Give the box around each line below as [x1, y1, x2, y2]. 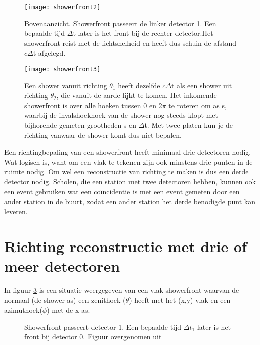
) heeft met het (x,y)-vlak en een [129, 294, 231, 305]
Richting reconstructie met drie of [4, 235, 247, 256]
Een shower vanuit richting [24, 80, 107, 90]
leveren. [4, 206, 28, 216]
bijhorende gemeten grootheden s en [24, 120, 137, 130]
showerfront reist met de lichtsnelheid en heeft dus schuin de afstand [24, 37, 237, 48]
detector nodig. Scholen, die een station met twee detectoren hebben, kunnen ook [4, 176, 256, 187]
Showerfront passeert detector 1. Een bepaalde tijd [24, 321, 182, 332]
